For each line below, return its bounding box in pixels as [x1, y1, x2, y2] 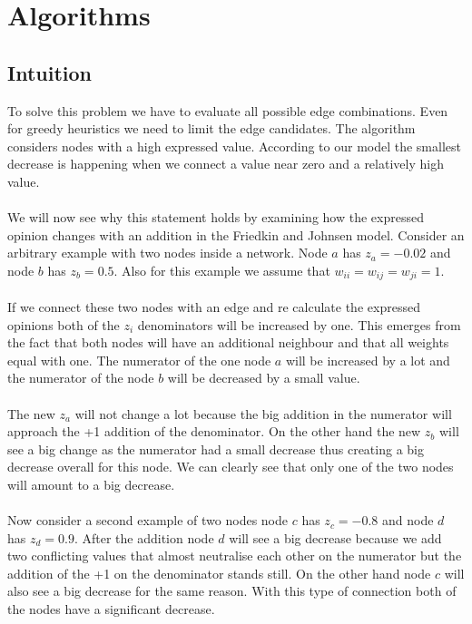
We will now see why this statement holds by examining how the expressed [7, 208, 424, 227]
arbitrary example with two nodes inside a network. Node [7, 243, 328, 262]
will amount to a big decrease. [7, 474, 175, 493]
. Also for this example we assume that [113, 260, 330, 279]
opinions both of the [7, 315, 120, 334]
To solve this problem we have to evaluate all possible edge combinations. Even [7, 101, 448, 120]
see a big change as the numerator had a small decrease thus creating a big [7, 439, 424, 458]
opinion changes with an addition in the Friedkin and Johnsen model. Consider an [7, 225, 465, 244]
